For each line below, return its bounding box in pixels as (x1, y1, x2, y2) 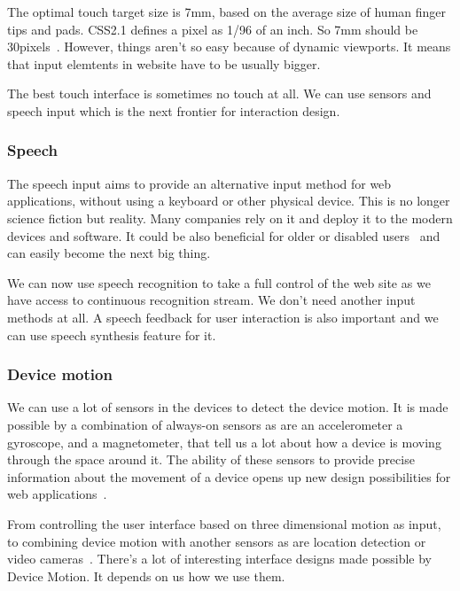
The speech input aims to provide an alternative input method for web (7, 174, 392, 192)
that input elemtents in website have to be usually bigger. (7, 54, 321, 73)
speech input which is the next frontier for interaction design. (7, 101, 340, 120)
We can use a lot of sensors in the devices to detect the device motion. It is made (7, 398, 448, 416)
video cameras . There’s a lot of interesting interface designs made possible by (7, 549, 432, 568)
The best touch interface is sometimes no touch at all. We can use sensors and (7, 84, 432, 103)
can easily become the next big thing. (7, 244, 211, 262)
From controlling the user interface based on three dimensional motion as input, (7, 514, 441, 533)
